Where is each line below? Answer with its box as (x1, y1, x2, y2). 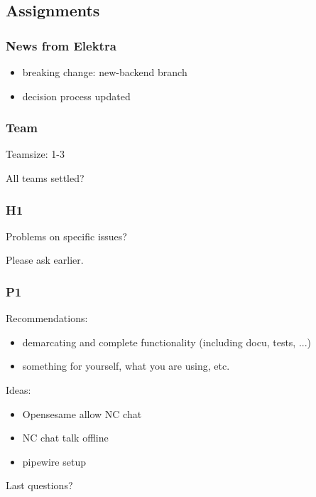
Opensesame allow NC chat (22, 406, 142, 421)
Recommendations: (6, 311, 88, 326)
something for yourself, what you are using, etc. (22, 358, 230, 373)
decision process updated (22, 88, 131, 103)
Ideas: (6, 383, 31, 397)
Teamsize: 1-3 (6, 146, 65, 161)
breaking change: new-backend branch (22, 65, 187, 79)
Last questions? (6, 478, 73, 493)
